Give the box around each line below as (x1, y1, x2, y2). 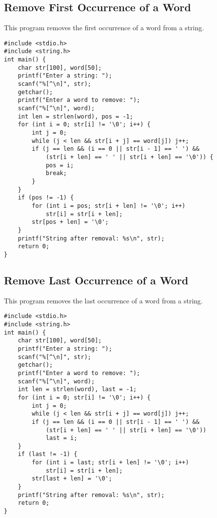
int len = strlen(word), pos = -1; (18, 113, 133, 120)
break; (45, 170, 67, 177)
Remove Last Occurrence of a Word (4, 272, 189, 287)
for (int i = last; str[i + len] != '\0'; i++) (32, 459, 189, 466)
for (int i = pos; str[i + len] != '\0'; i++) (32, 202, 186, 209)
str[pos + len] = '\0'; (32, 219, 109, 226)
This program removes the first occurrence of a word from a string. (4, 22, 204, 33)
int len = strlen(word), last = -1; (18, 386, 137, 393)
